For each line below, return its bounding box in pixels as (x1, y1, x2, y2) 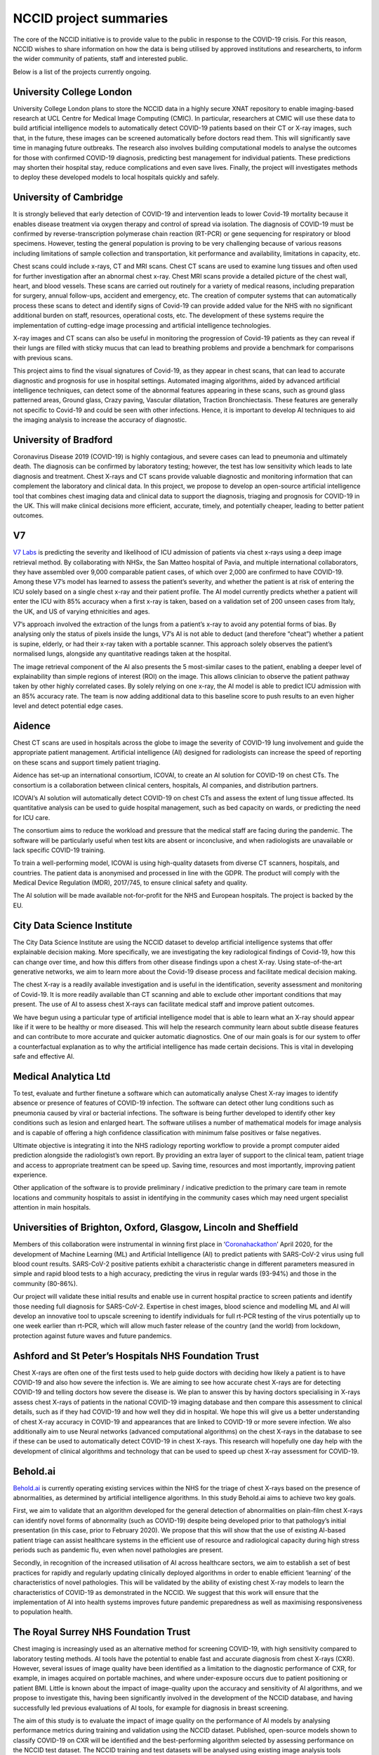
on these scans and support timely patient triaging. (13, 758, 161, 767)
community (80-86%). (13, 1279, 78, 1287)
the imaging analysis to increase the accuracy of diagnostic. (13, 416, 187, 424)
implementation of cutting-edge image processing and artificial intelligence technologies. (13, 321, 272, 329)
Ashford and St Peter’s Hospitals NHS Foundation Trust (13, 1350, 260, 1362)
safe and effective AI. (13, 1052, 75, 1061)
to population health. (13, 1608, 73, 1616)
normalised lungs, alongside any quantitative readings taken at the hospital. (13, 649, 232, 658)
